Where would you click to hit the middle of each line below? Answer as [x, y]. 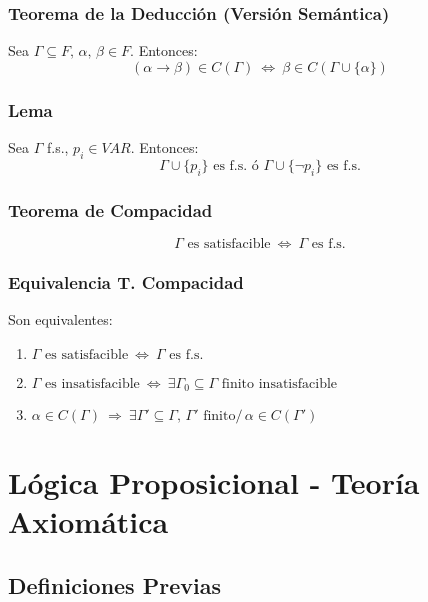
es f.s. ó [236, 165]
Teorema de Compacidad [110, 209]
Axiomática [88, 521]
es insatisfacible [92, 383]
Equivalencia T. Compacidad [126, 281]
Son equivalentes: [60, 319]
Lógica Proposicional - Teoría [214, 482]
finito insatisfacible [279, 383]
